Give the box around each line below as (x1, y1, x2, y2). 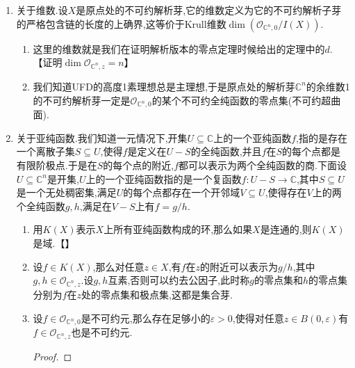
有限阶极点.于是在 (16, 158, 97, 173)
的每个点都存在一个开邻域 (123, 185, 240, 200)
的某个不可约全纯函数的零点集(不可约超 (151, 93, 331, 107)
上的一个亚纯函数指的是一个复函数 (85, 171, 242, 186)
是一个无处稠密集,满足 (16, 185, 117, 200)
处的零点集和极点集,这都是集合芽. (81, 287, 233, 301)
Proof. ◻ (33, 349, 72, 364)
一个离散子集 (16, 144, 75, 159)
